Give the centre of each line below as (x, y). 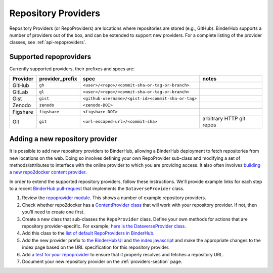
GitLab (20, 92)
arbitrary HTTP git (224, 118)
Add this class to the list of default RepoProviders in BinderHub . (88, 233)
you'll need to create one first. (53, 212)
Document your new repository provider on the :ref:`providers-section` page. (102, 261)
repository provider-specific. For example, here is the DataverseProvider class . (104, 226)
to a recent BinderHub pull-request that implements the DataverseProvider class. (97, 189)
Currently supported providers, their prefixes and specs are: (72, 69)
